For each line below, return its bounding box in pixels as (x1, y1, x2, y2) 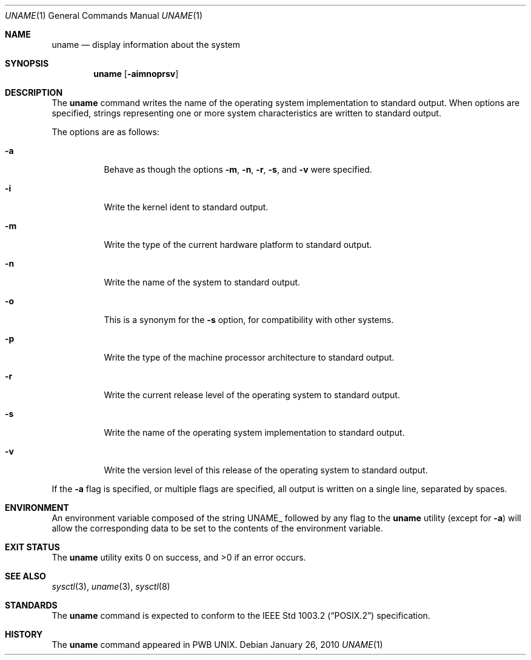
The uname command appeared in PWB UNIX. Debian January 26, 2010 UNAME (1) (52, 639, 383, 650)
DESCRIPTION (5, 87, 63, 98)
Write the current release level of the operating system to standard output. (104, 390, 400, 400)
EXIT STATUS (5, 542, 60, 552)
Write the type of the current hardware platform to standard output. (104, 239, 372, 250)
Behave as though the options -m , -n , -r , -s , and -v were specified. (104, 164, 372, 175)
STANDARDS (5, 600, 58, 610)
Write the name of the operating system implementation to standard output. (104, 427, 405, 438)
